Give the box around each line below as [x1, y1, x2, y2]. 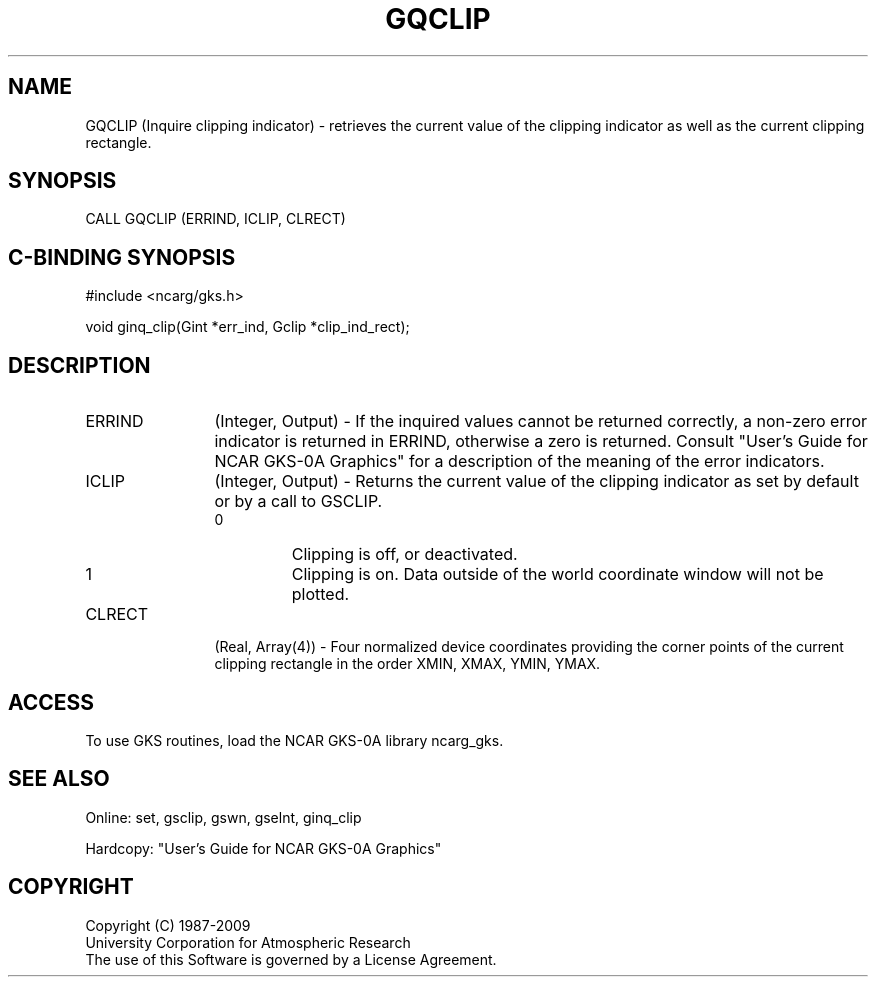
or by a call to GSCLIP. [214, 491, 383, 512]
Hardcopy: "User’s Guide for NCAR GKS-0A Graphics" [85, 839, 442, 857]
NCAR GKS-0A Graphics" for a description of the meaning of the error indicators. [214, 451, 825, 472]
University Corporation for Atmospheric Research [85, 933, 411, 951]
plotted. [291, 584, 350, 605]
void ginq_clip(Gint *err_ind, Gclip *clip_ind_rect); [85, 318, 410, 336]
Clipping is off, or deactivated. [291, 544, 518, 565]
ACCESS [8, 689, 95, 715]
